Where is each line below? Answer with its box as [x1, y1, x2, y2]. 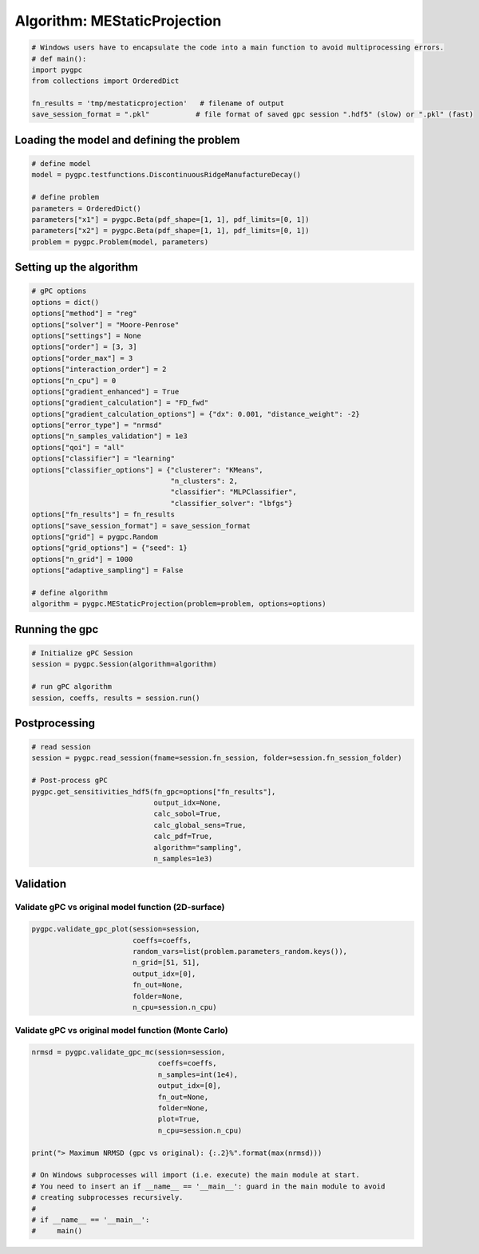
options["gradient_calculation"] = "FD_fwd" [31, 398, 209, 407]
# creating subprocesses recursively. [31, 1193, 184, 1202]
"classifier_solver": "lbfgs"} [170, 499, 293, 508]
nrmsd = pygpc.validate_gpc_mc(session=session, [31, 1048, 226, 1057]
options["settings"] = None [31, 331, 141, 340]
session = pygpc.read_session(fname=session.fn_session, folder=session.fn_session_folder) [31, 754, 402, 762]
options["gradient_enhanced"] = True [31, 387, 180, 396]
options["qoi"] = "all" [31, 443, 125, 452]
